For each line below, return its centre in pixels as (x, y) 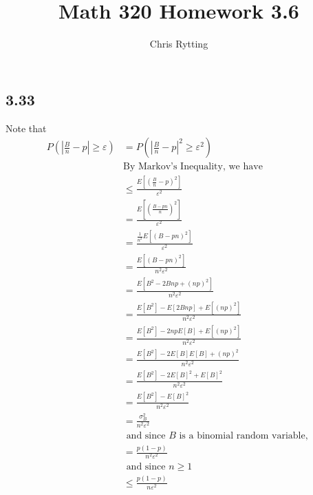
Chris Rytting (179, 44)
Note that (26, 128)
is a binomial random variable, (244, 435)
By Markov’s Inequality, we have (193, 167)
